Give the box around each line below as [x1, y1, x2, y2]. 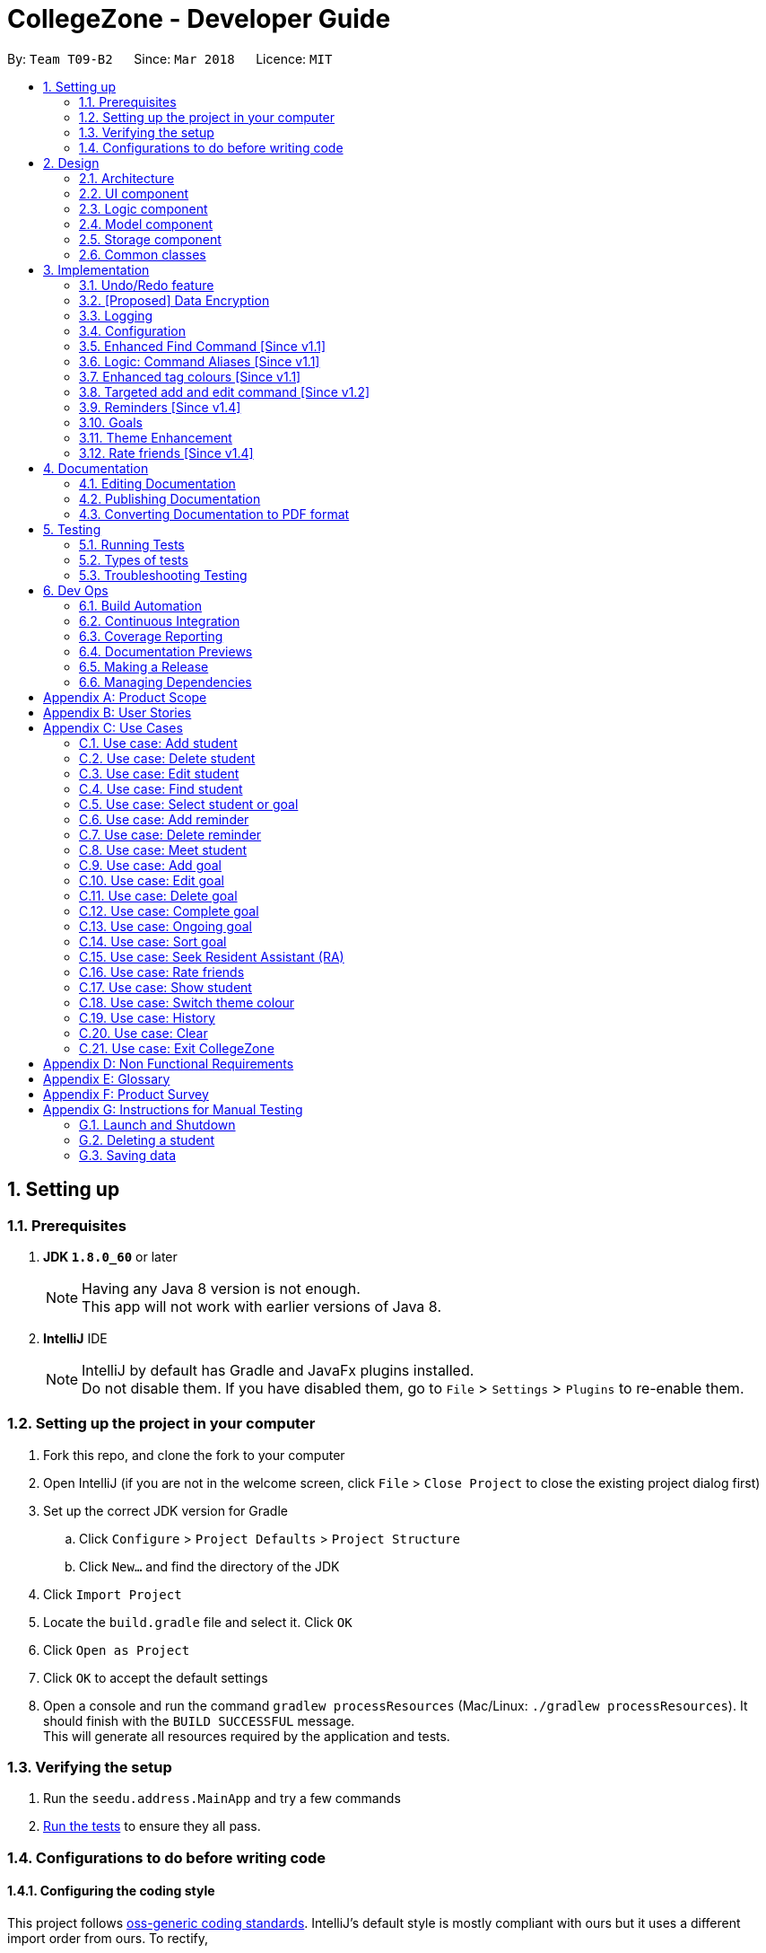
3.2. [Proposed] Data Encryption [79, 292, 270, 308]
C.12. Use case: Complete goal [79, 902, 259, 919]
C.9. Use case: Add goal [79, 857, 222, 873]
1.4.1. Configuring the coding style [7, 1883, 215, 1899]
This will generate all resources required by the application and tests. [43, 1728, 450, 1744]
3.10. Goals [79, 414, 143, 430]
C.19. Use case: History [79, 1009, 215, 1025]
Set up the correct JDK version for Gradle [43, 1502, 288, 1518]
